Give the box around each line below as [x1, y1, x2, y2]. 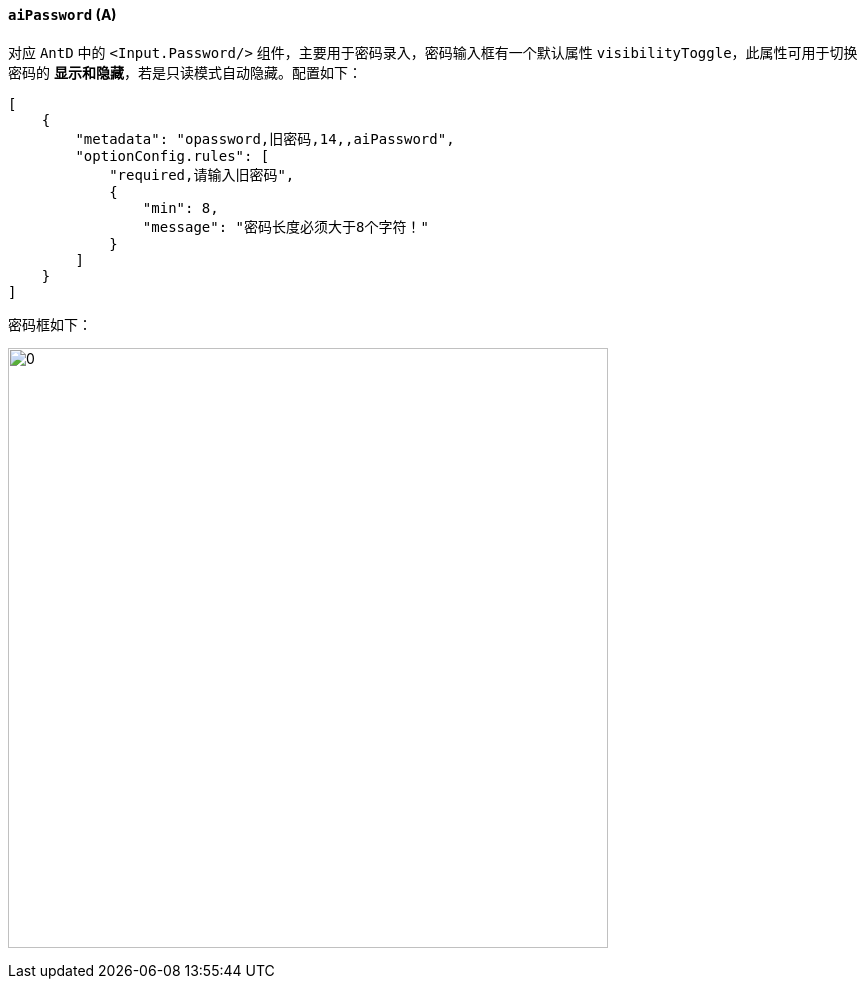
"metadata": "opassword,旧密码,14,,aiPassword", [75, 130, 455, 147]
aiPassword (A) [8, 6, 117, 23]
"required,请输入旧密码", [109, 166, 295, 183]
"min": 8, [142, 199, 219, 216]
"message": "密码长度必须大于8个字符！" [142, 218, 429, 235]
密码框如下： [8, 315, 92, 333]
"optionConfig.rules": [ [75, 147, 270, 164]
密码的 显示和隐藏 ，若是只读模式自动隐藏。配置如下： [8, 63, 362, 81]
